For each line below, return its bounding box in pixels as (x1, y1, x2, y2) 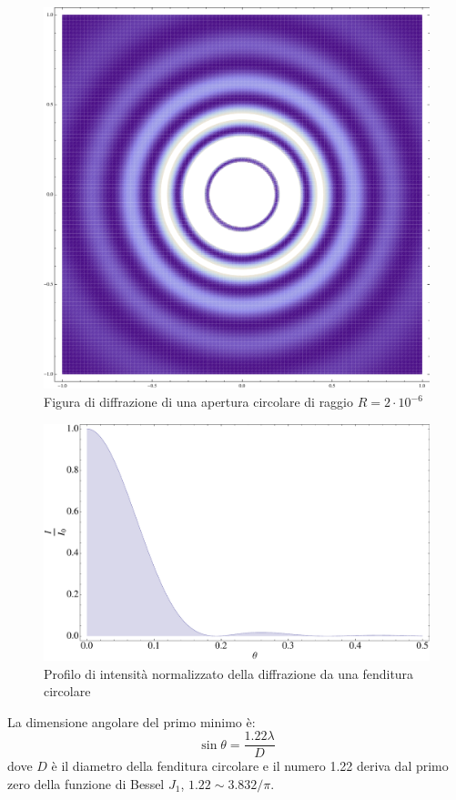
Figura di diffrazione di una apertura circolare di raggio (44, 392, 354, 411)
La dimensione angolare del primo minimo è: (7, 712, 256, 731)
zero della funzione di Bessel (7, 774, 165, 793)
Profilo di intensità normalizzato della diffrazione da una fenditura (44, 663, 414, 683)
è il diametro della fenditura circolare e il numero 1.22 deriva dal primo (51, 756, 449, 775)
